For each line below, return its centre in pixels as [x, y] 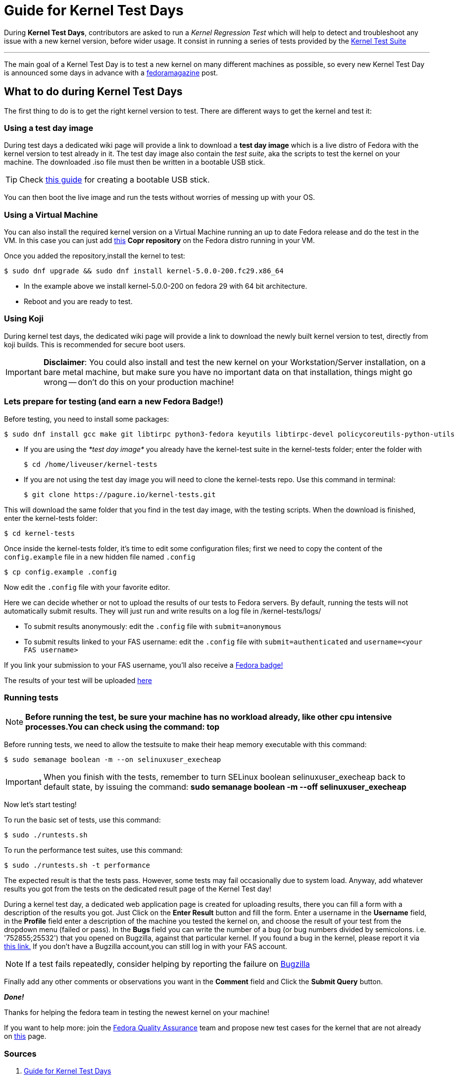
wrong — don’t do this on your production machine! [139, 382]
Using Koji [24, 319]
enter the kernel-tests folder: [51, 518]
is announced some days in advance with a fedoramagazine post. [111, 72]
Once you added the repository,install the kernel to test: [95, 256]
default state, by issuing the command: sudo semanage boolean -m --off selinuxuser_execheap [225, 787]
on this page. [25, 1036]
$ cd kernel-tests [40, 533]
